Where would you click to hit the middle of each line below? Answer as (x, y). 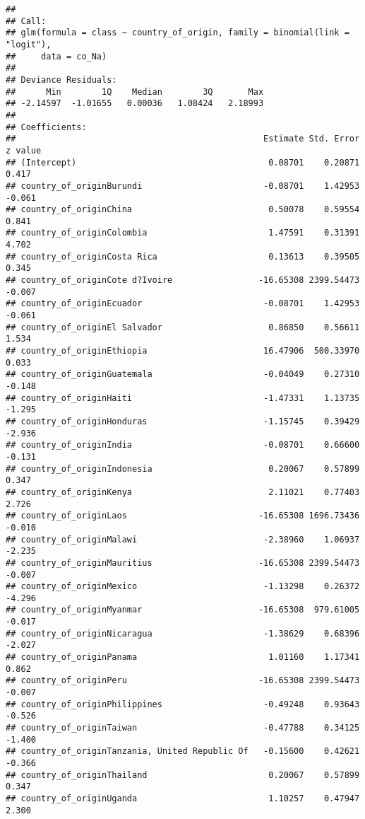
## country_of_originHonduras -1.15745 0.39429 (183, 421)
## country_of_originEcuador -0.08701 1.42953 (183, 304)
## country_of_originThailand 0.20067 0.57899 (183, 775)
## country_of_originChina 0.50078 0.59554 (183, 210)
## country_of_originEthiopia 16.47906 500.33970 (183, 351)
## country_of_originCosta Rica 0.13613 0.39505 (183, 256)
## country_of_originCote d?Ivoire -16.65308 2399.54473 (183, 280)
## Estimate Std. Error (183, 139)
